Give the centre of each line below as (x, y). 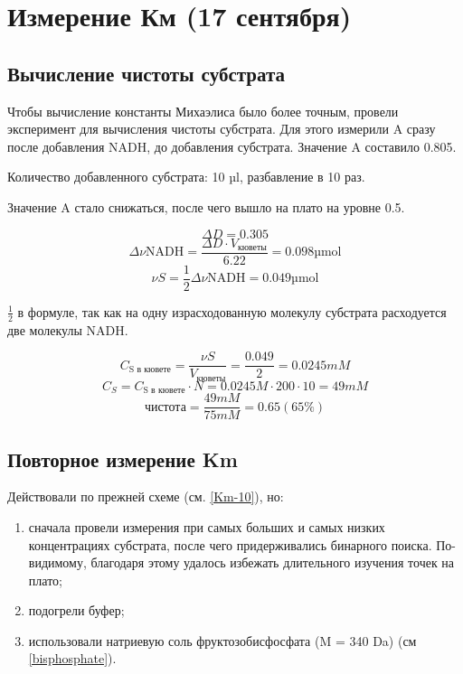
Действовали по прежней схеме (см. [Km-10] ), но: (146, 496)
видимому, (57, 562)
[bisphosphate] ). (72, 658)
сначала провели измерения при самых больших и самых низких (207, 526)
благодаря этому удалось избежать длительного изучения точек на (273, 562)
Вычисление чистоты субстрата (146, 73)
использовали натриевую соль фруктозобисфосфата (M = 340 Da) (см (222, 640)
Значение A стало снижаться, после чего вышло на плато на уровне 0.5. (206, 206)
